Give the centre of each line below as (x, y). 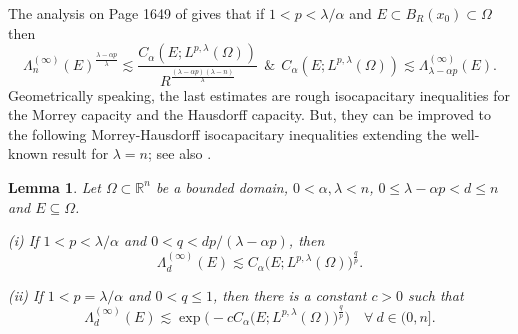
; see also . (180, 153)
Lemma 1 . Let (54, 186)
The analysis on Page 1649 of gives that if (136, 13)
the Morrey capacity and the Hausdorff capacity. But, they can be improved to (250, 114)
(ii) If (25, 294)
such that (436, 294)
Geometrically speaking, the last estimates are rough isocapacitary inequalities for (259, 94)
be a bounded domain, (222, 186)
